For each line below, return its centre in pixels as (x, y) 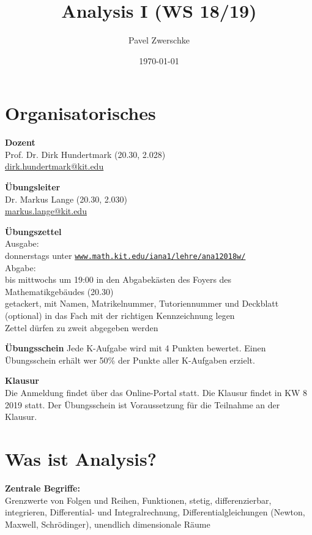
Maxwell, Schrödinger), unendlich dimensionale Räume (108, 524)
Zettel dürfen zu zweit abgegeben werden (82, 327)
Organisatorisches (80, 113)
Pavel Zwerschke (159, 40)
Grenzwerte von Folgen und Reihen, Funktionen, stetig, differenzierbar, (138, 500)
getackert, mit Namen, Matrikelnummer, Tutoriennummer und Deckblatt (142, 303)
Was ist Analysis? (81, 458)
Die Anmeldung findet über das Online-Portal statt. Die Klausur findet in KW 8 (156, 392)
